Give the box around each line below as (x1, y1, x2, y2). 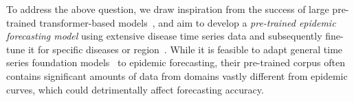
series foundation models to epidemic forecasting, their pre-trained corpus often (6, 55, 345, 70)
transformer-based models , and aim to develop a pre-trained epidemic (39, 15, 336, 29)
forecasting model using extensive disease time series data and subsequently (6, 29, 322, 43)
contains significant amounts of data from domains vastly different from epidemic (6, 68, 348, 83)
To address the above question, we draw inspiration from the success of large (6, 2, 329, 16)
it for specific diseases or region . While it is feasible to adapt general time (27, 42, 343, 56)
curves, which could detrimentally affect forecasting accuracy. (6, 82, 264, 96)
